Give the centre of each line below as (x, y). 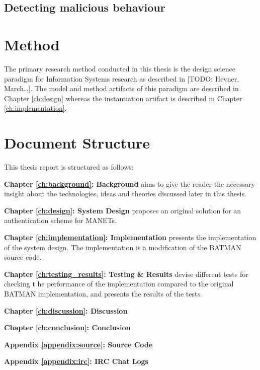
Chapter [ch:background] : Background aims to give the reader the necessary (130, 183)
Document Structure (77, 143)
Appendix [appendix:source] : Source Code (78, 344)
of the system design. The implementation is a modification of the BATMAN (123, 247)
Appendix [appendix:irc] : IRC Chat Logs (76, 361)
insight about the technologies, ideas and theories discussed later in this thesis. (125, 194)
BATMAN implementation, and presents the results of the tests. (103, 293)
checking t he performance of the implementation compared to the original (119, 284)
